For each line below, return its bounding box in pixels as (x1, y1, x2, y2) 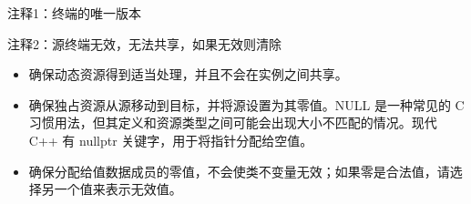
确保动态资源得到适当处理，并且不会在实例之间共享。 (28, 65, 348, 84)
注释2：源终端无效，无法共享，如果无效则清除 (7, 34, 282, 53)
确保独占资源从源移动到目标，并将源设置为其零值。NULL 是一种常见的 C (28, 95, 465, 114)
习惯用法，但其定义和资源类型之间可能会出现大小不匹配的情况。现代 (28, 113, 437, 132)
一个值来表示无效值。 (54, 179, 182, 199)
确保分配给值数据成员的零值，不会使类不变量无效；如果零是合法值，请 (28, 161, 450, 180)
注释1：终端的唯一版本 (7, 4, 141, 22)
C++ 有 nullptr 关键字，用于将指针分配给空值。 (28, 130, 313, 149)
